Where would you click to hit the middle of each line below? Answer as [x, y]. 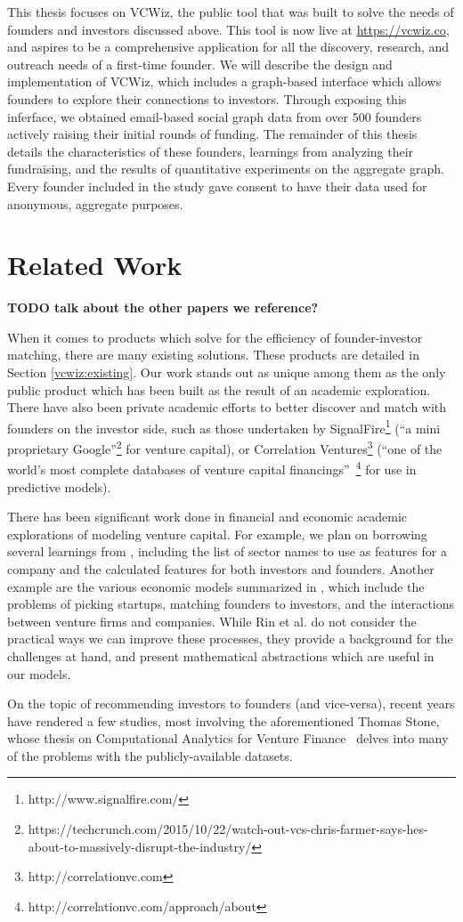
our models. [39, 673]
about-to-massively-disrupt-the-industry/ [140, 846]
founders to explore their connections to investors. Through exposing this [207, 98]
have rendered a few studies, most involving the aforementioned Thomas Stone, [223, 720]
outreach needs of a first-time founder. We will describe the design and [200, 64]
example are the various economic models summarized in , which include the [216, 586]
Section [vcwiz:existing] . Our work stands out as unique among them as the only [227, 372]
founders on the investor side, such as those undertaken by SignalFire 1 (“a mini [224, 426]
